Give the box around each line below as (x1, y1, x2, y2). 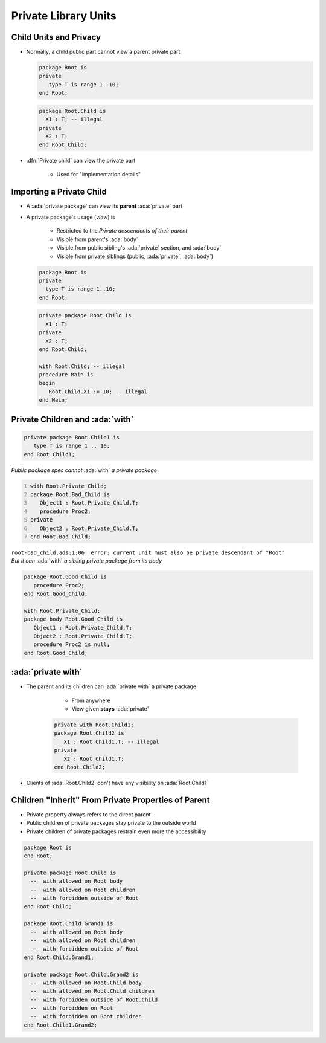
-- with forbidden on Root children (30, 1013, 142, 1020)
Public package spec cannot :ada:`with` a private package (11, 466, 157, 474)
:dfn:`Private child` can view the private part (26, 157, 136, 164)
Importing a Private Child (11, 186, 107, 196)
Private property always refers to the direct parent (26, 810, 151, 818)
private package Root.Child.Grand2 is (24, 970, 139, 978)
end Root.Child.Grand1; (24, 954, 95, 961)
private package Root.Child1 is (24, 434, 120, 441)
